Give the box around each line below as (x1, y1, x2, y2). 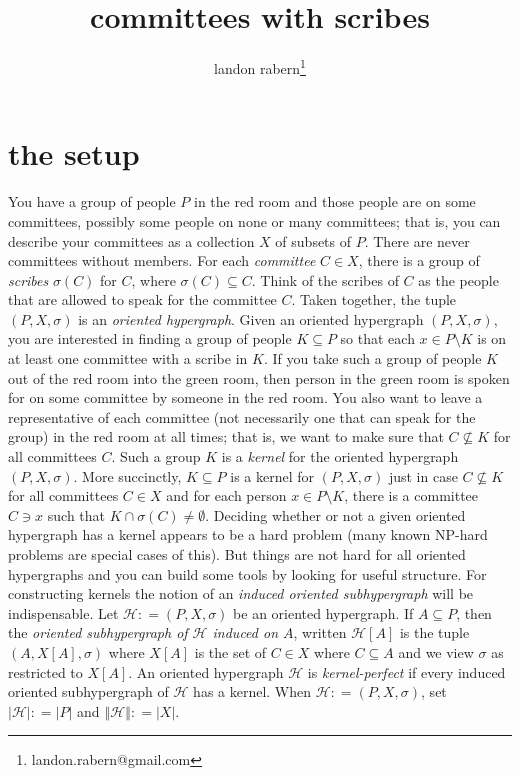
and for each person (166, 485, 287, 506)
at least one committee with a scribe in (8, 348, 248, 369)
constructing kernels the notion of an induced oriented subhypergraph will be (8, 583, 474, 604)
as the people (418, 269, 499, 290)
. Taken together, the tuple (291, 289, 457, 310)
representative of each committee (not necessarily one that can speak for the (8, 406, 476, 427)
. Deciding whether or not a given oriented (205, 504, 466, 525)
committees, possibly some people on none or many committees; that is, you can (8, 210, 501, 231)
